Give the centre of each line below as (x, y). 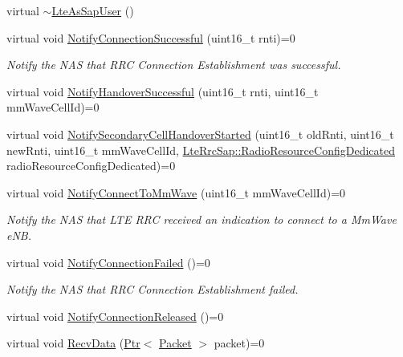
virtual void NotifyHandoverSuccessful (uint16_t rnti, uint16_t (163, 91)
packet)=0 (239, 343)
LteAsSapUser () (93, 10)
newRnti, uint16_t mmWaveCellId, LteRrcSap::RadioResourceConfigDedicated (201, 150)
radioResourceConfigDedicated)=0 (91, 166)
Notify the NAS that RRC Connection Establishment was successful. (174, 65)
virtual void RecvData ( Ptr (73, 343)
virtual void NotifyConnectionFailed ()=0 (108, 262)
